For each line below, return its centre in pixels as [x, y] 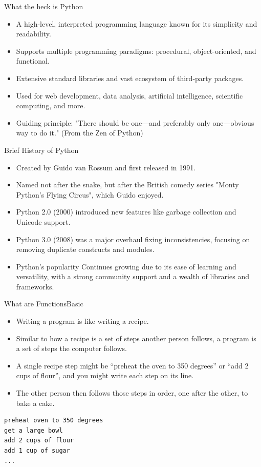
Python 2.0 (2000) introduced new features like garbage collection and [126, 212]
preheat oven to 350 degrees [54, 421]
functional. [33, 61]
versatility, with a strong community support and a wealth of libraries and [133, 276]
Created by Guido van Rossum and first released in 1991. [106, 167]
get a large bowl [34, 430]
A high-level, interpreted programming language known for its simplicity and [137, 23]
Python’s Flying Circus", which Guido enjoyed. [90, 194]
